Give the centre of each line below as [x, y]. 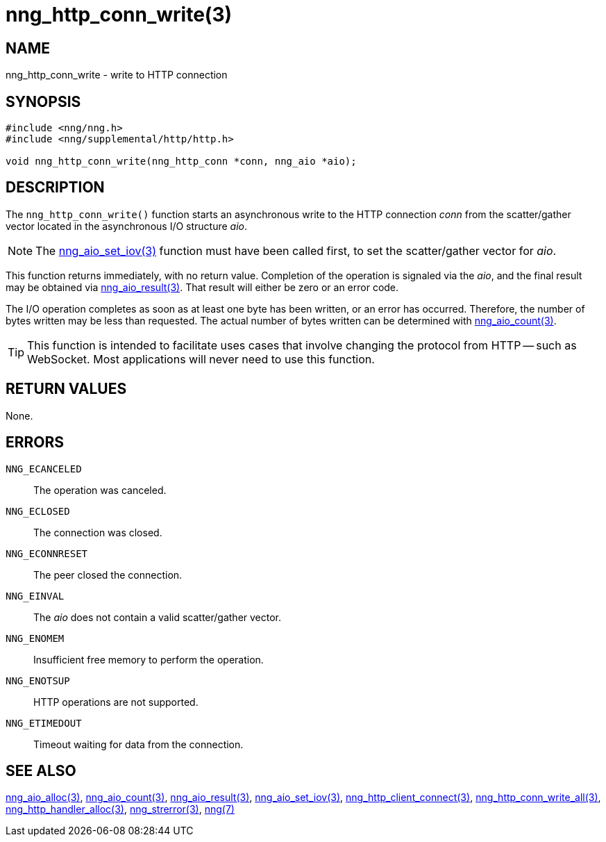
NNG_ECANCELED [44, 469]
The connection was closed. [98, 532]
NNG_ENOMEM [35, 638]
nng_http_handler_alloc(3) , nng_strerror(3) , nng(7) [120, 809]
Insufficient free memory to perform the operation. [149, 659]
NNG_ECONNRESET [47, 553]
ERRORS [35, 443]
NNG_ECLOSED [38, 511]
